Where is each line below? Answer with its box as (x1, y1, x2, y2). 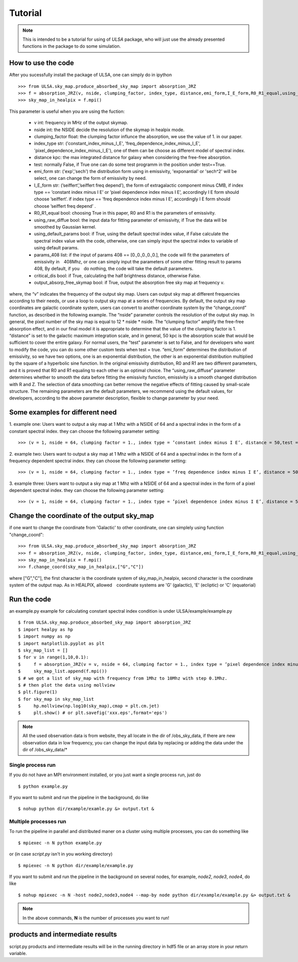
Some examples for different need (9, 408, 117, 417)
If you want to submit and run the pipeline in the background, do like (9, 794, 149, 800)
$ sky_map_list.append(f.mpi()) (18, 668, 107, 674)
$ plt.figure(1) (18, 689, 58, 695)
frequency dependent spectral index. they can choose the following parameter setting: (9, 458, 187, 464)
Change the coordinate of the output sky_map (9, 512, 154, 520)
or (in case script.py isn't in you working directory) (9, 851, 113, 857)
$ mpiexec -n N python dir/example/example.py (18, 863, 134, 868)
